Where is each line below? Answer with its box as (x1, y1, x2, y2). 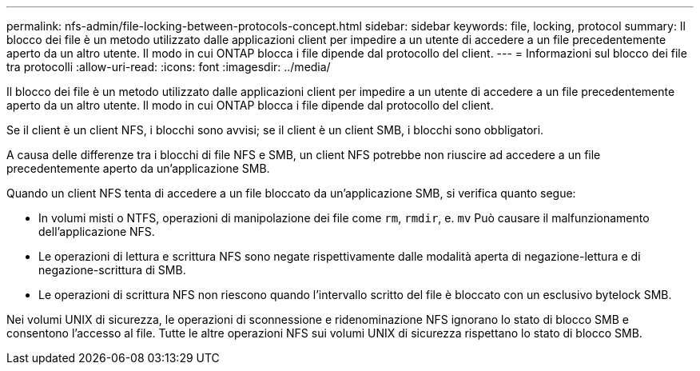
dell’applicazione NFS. (38, 225, 155, 238)
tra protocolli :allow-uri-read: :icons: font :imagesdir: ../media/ (6, 60, 331, 74)
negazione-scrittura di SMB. (38, 263, 186, 277)
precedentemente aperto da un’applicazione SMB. (6, 162, 270, 175)
